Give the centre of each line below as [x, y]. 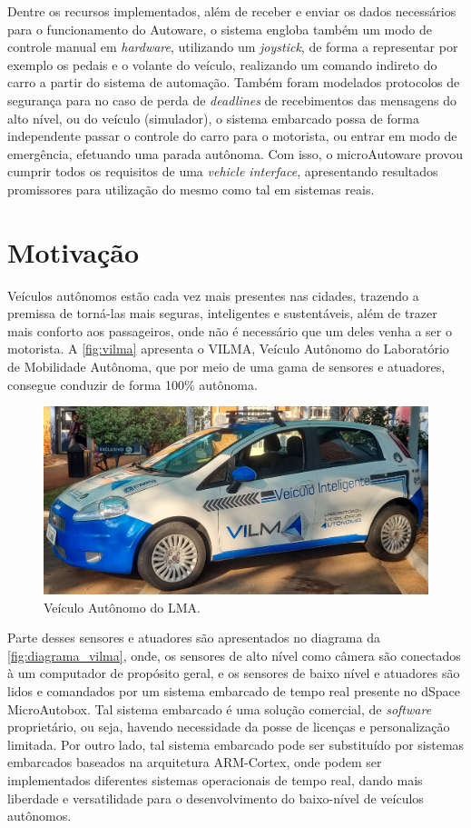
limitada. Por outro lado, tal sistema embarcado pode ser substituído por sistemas [236, 744]
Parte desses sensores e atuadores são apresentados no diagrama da [194, 638]
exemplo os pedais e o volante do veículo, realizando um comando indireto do [222, 64]
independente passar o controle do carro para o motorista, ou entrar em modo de [232, 136]
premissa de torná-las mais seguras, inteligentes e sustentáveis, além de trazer [222, 313]
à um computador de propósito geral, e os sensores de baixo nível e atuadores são [234, 673]
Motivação [74, 251]
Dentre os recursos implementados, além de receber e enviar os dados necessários [232, 11]
